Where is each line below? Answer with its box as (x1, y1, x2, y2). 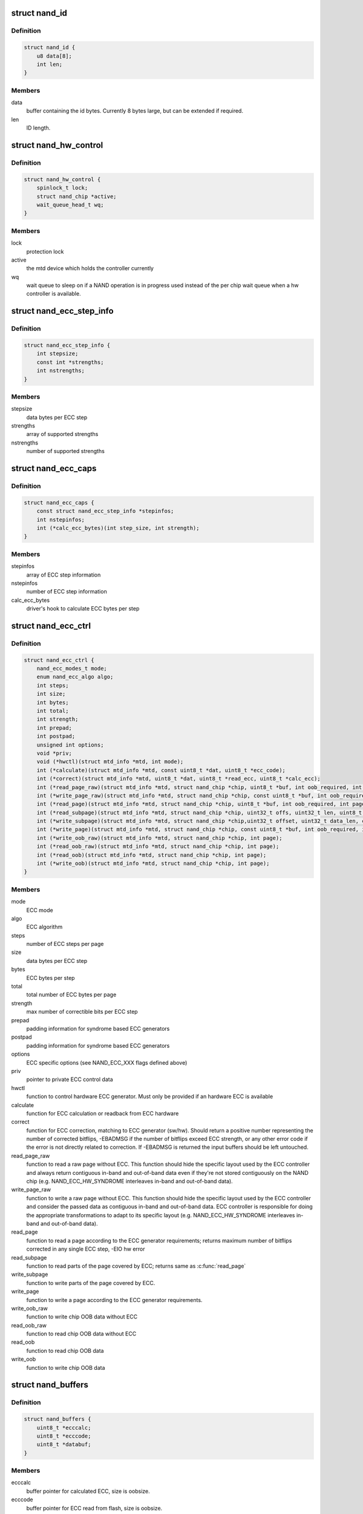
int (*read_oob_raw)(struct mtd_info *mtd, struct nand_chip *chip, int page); (36, 843, 280, 850)
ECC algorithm (26, 924, 63, 931)
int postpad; (36, 733, 76, 740)
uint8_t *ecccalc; (36, 1424, 91, 1431)
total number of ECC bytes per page (26, 991, 117, 999)
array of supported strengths (26, 431, 99, 438)
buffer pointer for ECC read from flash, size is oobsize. (26, 1504, 163, 1512)
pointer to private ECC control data (26, 1076, 113, 1083)
